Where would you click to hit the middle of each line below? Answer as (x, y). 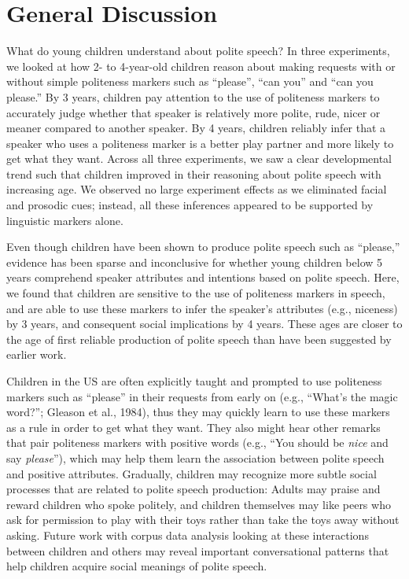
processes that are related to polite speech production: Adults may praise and (193, 489)
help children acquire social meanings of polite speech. (137, 566)
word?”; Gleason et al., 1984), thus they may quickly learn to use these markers (198, 412)
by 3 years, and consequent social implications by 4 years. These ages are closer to (204, 324)
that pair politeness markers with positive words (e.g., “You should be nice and (197, 443)
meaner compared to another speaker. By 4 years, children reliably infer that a (196, 128)
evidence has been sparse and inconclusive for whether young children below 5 (195, 262)
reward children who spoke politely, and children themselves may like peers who (199, 504)
